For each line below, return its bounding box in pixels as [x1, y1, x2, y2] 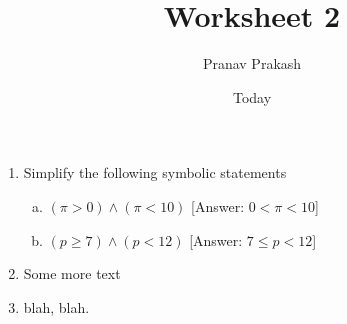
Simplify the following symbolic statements [23, 162, 287, 183]
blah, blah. [23, 296, 90, 317]
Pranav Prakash [202, 53, 302, 74]
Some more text [23, 263, 121, 284]
